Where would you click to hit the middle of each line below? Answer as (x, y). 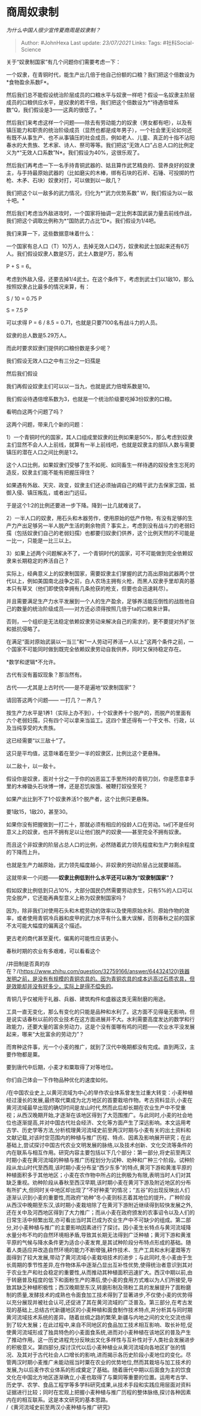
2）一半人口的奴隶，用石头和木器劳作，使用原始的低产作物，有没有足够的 (97, 518)
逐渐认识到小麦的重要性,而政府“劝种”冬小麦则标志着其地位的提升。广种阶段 (98, 1197)
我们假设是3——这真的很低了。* (63, 110)
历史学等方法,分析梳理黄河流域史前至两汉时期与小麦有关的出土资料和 (106, 1130)
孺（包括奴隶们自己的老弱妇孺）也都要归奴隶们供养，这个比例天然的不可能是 (100, 533)
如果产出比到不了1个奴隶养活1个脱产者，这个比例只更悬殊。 (79, 799)
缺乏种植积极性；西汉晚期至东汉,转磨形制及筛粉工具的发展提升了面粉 (101, 1287)
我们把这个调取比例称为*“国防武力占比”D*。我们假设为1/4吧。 (83, 221)
